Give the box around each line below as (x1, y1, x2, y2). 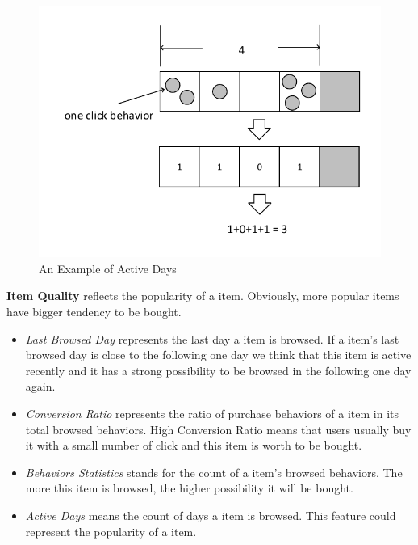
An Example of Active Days (39, 260, 177, 277)
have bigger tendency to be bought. (6, 302, 182, 319)
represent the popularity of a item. (25, 522, 197, 539)
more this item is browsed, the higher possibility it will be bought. (25, 480, 353, 496)
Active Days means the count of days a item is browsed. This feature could (25, 506, 396, 523)
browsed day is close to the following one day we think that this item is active (25, 346, 412, 363)
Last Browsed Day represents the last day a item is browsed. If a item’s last (25, 330, 399, 347)
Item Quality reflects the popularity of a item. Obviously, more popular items (6, 287, 399, 304)
